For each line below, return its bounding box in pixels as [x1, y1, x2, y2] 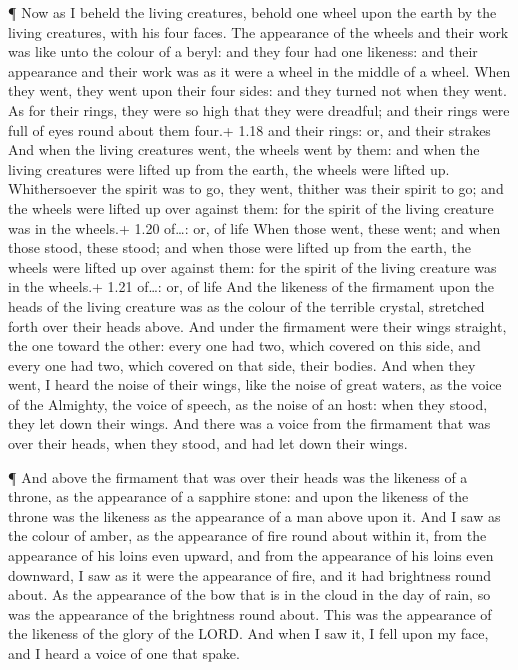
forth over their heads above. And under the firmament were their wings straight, [8, 315, 507, 336]
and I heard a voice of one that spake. [8, 643, 240, 663]
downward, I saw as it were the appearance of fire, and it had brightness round [8, 564, 492, 585]
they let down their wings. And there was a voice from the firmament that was [8, 413, 491, 434]
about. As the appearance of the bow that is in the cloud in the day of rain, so [8, 584, 491, 605]
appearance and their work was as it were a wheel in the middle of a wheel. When [8, 60, 511, 81]
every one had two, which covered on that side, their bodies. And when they [8, 354, 476, 375]
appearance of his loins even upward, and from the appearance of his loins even [8, 545, 494, 566]
